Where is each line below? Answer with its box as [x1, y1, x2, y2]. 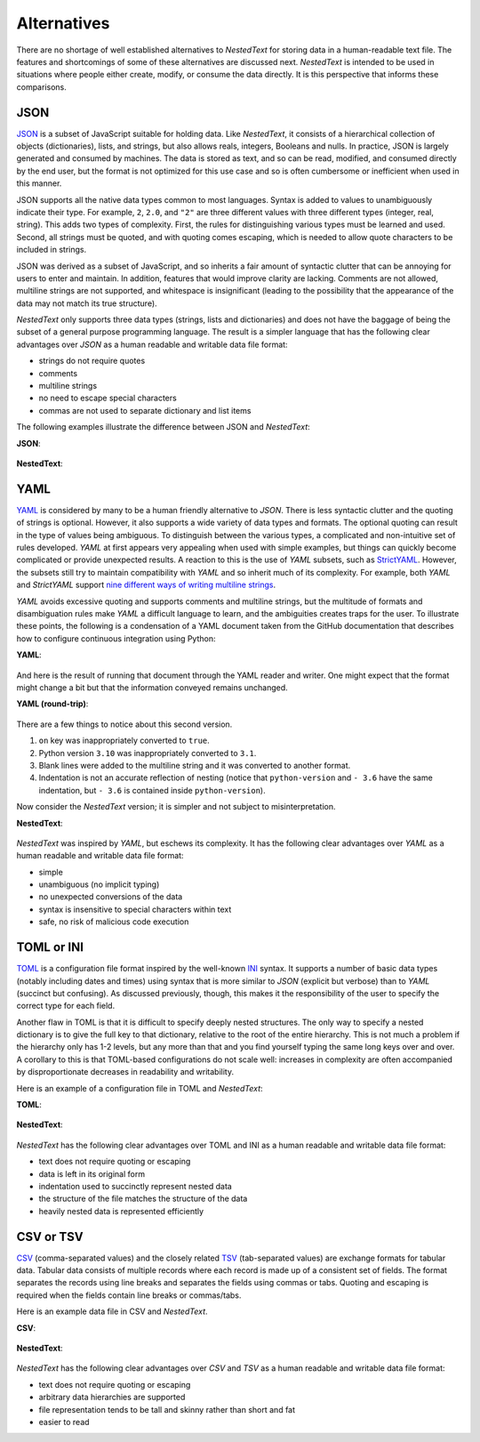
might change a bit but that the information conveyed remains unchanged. [16, 681, 288, 693]
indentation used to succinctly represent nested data [38, 1181, 233, 1191]
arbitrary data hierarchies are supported [38, 1392, 186, 1403]
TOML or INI [16, 939, 84, 955]
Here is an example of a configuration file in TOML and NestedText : [16, 1083, 263, 1093]
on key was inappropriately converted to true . [38, 735, 211, 746]
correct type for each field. [16, 1001, 116, 1011]
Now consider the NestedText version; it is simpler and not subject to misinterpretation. [16, 802, 336, 812]
